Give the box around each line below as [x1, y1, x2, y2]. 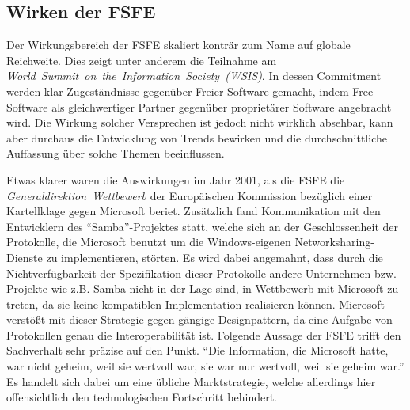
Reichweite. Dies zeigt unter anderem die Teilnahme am [6, 51, 277, 68]
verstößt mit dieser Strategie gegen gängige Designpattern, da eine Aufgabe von [6, 311, 393, 328]
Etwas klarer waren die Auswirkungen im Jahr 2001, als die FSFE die [6, 171, 345, 188]
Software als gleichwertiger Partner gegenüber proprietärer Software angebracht [6, 98, 392, 115]
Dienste [6, 249, 43, 265]
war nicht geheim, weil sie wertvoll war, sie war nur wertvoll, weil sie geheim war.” [6, 358, 404, 374]
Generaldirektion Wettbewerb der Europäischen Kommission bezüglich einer [6, 187, 373, 203]
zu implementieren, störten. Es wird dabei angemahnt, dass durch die [46, 249, 383, 265]
